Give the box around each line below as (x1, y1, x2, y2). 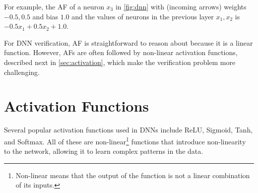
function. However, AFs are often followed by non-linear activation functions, (4, 47, 238, 58)
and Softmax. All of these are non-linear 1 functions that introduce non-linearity (4, 134, 246, 146)
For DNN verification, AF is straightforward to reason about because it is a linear (4, 37, 253, 48)
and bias (32, 11, 59, 21)
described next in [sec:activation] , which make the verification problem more (4, 57, 236, 67)
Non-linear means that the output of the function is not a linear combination (15, 170, 250, 180)
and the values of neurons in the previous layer (71, 11, 214, 21)
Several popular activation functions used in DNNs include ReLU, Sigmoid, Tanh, (4, 125, 253, 135)
